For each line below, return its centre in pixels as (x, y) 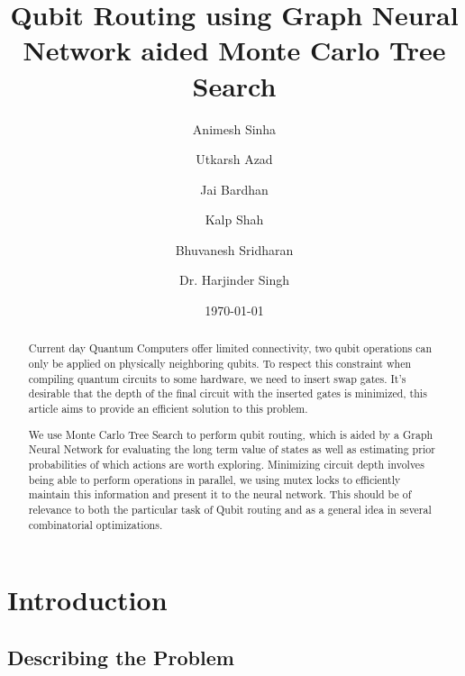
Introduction (87, 600)
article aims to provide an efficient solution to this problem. (168, 409)
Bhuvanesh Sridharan (234, 249)
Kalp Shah (234, 219)
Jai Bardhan (234, 189)
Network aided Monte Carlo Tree (234, 50)
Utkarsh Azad (234, 159)
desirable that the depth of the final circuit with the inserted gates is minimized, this (228, 393)
